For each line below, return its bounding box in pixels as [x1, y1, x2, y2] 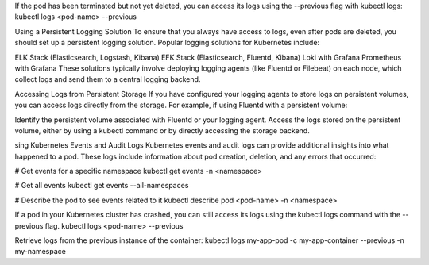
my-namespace [14, 247, 67, 256]
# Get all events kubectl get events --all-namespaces [14, 181, 189, 190]
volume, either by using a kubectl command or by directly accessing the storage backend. [14, 125, 310, 135]
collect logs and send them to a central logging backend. [14, 75, 201, 84]
